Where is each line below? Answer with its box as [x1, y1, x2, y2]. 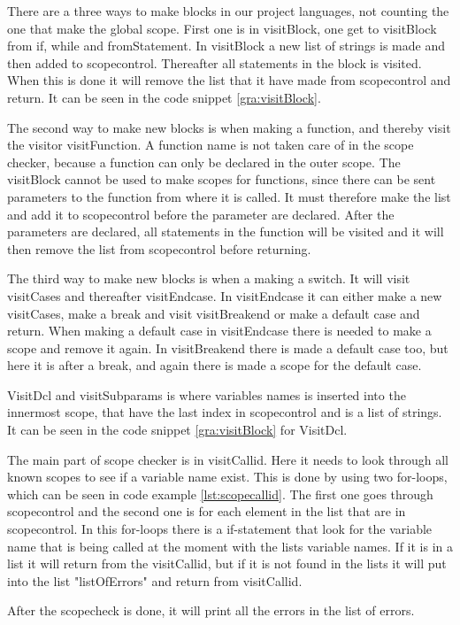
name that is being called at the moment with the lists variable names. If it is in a [7, 536, 453, 555]
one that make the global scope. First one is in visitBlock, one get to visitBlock [7, 19, 437, 37]
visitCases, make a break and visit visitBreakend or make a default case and [7, 304, 420, 322]
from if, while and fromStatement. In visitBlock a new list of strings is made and [7, 36, 445, 55]
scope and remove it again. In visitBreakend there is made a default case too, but [7, 338, 448, 357]
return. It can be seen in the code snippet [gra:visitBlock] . [7, 88, 321, 106]
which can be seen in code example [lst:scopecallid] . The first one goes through [7, 484, 433, 503]
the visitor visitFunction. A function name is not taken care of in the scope [7, 135, 414, 154]
